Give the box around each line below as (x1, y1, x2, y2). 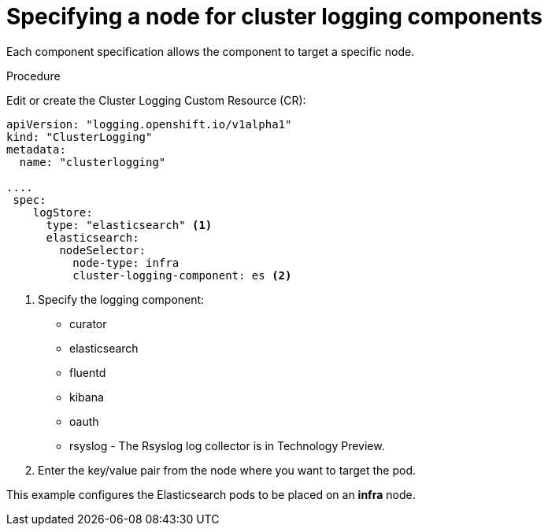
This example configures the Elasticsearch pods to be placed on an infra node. (6, 487, 416, 501)
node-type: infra (72, 256, 180, 269)
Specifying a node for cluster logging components (6, 3, 542, 30)
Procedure (6, 68, 61, 83)
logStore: (32, 205, 93, 219)
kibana (69, 390, 104, 404)
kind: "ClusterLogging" (6, 130, 153, 143)
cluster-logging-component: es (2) (72, 268, 292, 282)
